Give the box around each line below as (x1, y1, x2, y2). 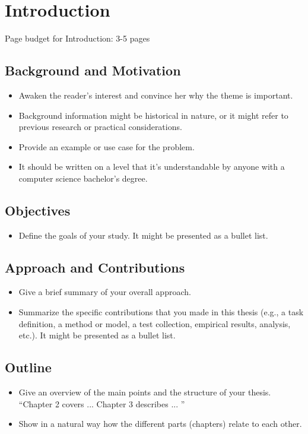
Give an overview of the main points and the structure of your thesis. (18, 386, 271, 398)
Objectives (5, 201, 71, 219)
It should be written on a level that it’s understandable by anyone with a (18, 160, 285, 173)
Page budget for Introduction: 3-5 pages (5, 32, 150, 45)
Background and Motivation (5, 61, 181, 80)
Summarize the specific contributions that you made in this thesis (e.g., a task (18, 306, 304, 318)
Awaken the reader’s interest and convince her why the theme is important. (18, 88, 293, 101)
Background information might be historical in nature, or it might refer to (18, 109, 288, 121)
